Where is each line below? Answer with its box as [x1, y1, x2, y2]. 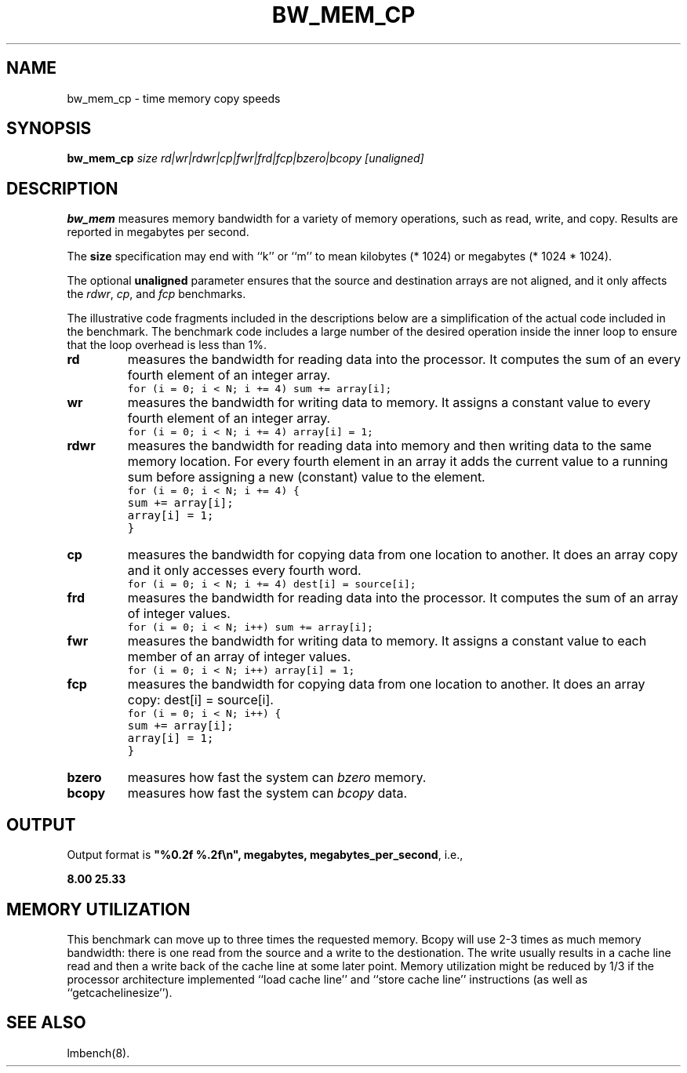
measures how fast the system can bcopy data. [127, 785, 408, 802]
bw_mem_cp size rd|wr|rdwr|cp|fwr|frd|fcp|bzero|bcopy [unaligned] [67, 151, 424, 165]
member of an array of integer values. [127, 649, 351, 665]
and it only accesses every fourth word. [127, 562, 362, 579]
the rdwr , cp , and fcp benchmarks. [67, 287, 246, 301]
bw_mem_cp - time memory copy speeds [67, 91, 281, 105]
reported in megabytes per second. [67, 225, 249, 239]
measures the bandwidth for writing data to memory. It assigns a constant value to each [127, 633, 647, 649]
